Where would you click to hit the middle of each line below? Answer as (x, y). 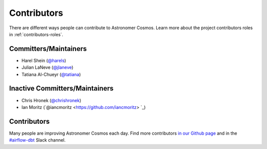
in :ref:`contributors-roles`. (36, 34)
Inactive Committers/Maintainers (61, 88)
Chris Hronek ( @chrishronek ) (51, 100)
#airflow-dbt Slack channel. (38, 140)
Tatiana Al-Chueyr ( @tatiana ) (51, 74)
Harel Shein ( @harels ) (44, 60)
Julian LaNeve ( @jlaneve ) (47, 67)
